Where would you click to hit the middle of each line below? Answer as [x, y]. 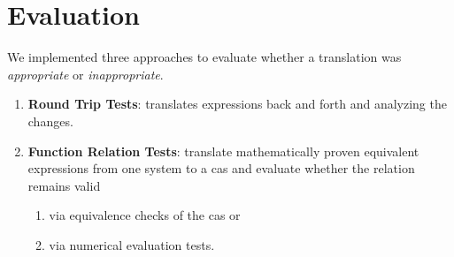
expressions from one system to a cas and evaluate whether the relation [221, 168]
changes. [50, 121]
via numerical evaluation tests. [132, 244]
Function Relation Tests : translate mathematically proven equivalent [223, 151]
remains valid [64, 185]
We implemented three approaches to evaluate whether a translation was [204, 57]
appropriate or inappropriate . [85, 74]
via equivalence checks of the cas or [145, 215]
